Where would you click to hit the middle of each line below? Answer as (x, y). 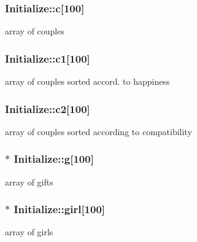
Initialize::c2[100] (48, 108)
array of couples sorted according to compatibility (98, 131)
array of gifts (29, 181)
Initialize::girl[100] (60, 209)
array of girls (29, 232)
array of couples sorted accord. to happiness (87, 81)
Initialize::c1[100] (48, 58)
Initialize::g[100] (54, 159)
